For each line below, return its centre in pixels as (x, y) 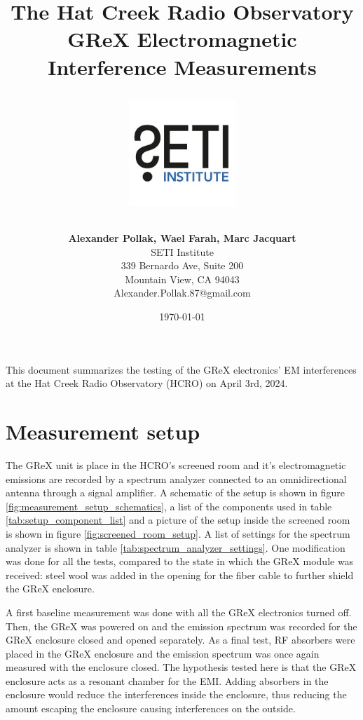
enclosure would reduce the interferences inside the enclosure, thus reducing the (176, 694)
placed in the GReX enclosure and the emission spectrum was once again (163, 653)
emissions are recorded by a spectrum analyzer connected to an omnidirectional (176, 478)
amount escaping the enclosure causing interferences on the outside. (151, 708)
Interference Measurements (182, 66)
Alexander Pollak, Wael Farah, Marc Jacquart (182, 238)
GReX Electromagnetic (182, 39)
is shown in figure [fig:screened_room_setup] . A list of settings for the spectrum (178, 533)
